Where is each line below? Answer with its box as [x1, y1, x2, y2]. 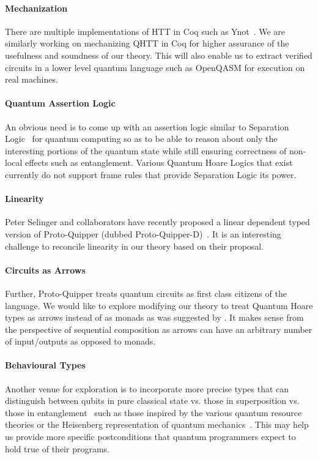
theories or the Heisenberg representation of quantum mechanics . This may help [5, 418, 309, 431]
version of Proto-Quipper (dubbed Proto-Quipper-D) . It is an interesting [5, 227, 281, 240]
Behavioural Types [5, 359, 86, 371]
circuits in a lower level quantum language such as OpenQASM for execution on [5, 61, 305, 73]
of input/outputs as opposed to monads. [5, 335, 156, 348]
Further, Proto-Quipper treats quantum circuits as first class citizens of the [5, 286, 287, 299]
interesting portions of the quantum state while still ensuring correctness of [5, 144, 287, 157]
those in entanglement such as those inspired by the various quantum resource [5, 406, 302, 419]
